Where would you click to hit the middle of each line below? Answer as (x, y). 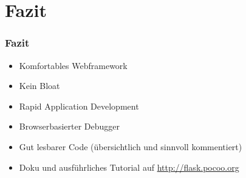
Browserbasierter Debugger (70, 126)
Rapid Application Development (79, 106)
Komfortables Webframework (73, 65)
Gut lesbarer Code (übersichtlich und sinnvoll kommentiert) (131, 146)
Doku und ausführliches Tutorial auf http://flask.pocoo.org (129, 167)
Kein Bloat (39, 86)
